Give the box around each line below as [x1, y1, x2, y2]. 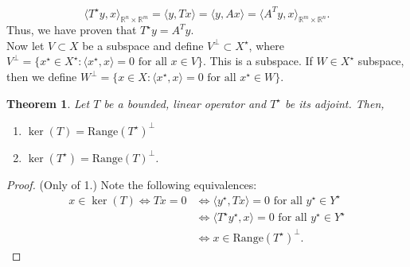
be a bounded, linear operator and [103, 95, 267, 111]
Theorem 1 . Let [6, 95, 90, 111]
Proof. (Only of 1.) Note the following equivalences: [6, 176, 257, 192]
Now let [6, 37, 45, 53]
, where [248, 37, 284, 53]
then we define [6, 68, 77, 85]
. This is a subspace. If [202, 52, 313, 69]
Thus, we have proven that [6, 21, 137, 38]
